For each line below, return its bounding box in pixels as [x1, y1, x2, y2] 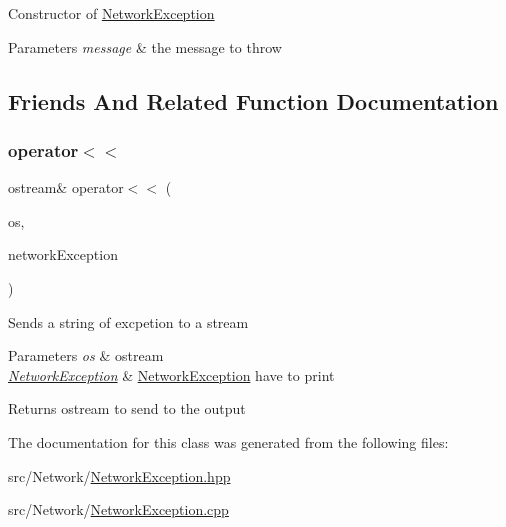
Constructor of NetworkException [8, 3, 215, 23]
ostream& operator [8, 177, 124, 198]
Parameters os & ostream [8, 345, 164, 366]
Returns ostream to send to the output [8, 398, 246, 419]
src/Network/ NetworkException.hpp [8, 465, 231, 486]
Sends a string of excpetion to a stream [8, 311, 249, 332]
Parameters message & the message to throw [8, 36, 282, 57]
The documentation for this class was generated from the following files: [8, 431, 449, 452]
